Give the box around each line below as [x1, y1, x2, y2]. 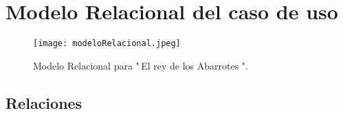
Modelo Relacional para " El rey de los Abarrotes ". [33, 58, 248, 72]
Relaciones [5, 92, 82, 113]
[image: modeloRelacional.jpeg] [33, 39, 181, 49]
